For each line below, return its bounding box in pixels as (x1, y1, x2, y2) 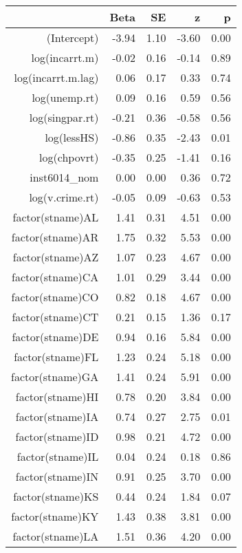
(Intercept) (46, 30, 99, 45)
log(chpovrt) (39, 149, 99, 165)
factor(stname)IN (15, 468, 99, 484)
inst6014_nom (30, 169, 99, 185)
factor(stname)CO (11, 289, 99, 305)
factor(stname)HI (15, 389, 99, 404)
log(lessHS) (45, 129, 99, 145)
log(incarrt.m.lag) (14, 69, 99, 85)
